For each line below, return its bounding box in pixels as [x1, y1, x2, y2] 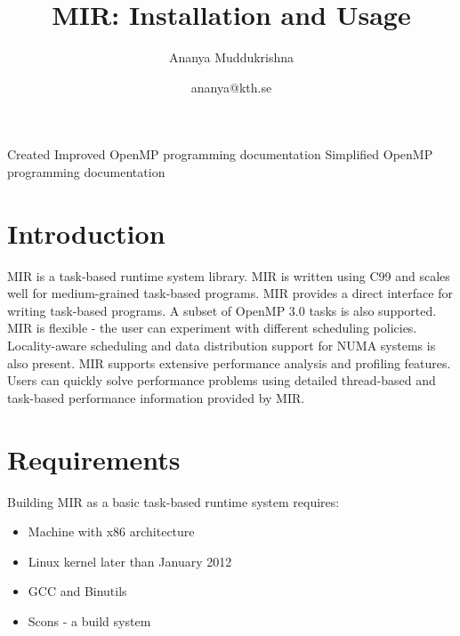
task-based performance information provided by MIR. [7, 388, 305, 407]
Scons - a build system [28, 611, 151, 630]
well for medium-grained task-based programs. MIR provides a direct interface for [7, 284, 453, 302]
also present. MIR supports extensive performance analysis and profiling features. [7, 353, 451, 372]
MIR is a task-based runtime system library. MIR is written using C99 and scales [7, 266, 450, 285]
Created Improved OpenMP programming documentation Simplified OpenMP [7, 145, 433, 164]
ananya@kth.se [190, 77, 272, 96]
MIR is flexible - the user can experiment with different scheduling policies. [7, 318, 417, 337]
